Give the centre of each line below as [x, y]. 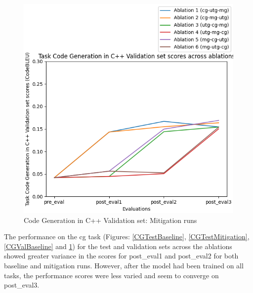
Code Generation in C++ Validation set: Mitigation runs [110, 220]
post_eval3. [22, 285]
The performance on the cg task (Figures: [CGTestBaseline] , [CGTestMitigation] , [127, 237]
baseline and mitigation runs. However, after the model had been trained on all [124, 265]
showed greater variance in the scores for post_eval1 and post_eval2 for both [121, 256]
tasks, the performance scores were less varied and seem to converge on [111, 275]
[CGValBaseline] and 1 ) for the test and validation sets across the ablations [118, 246]
